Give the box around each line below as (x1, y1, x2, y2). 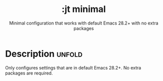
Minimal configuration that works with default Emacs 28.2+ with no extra (9, 20, 159, 26)
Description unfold (5, 48, 83, 59)
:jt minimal (61, 3, 106, 15)
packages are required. (5, 70, 53, 76)
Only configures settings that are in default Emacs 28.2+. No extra (5, 64, 141, 70)
